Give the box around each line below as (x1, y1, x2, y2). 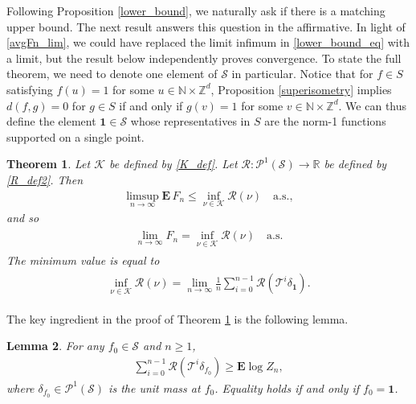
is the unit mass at (108, 379, 201, 396)
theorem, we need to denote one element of (6, 65, 218, 82)
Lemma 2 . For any (6, 337, 104, 354)
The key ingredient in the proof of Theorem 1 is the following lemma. (6, 310, 349, 327)
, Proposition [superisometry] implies (210, 80, 392, 97)
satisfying (6, 80, 53, 97)
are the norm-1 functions (264, 113, 386, 130)
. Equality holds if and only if (214, 379, 360, 396)
